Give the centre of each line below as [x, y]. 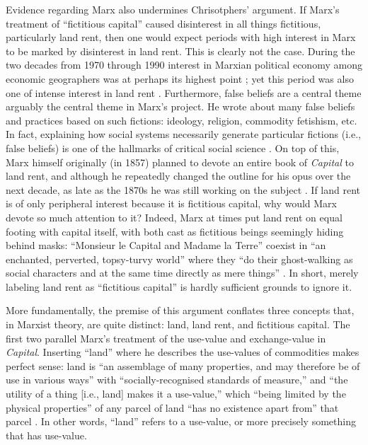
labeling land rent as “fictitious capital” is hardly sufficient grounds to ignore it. [179, 286]
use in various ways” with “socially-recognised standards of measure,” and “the [177, 380]
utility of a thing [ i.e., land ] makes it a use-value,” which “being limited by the [176, 394]
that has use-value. [46, 435]
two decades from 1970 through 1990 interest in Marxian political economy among [184, 65]
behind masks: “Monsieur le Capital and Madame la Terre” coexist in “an [166, 245]
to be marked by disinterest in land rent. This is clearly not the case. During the [180, 51]
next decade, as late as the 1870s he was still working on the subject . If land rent [183, 189]
